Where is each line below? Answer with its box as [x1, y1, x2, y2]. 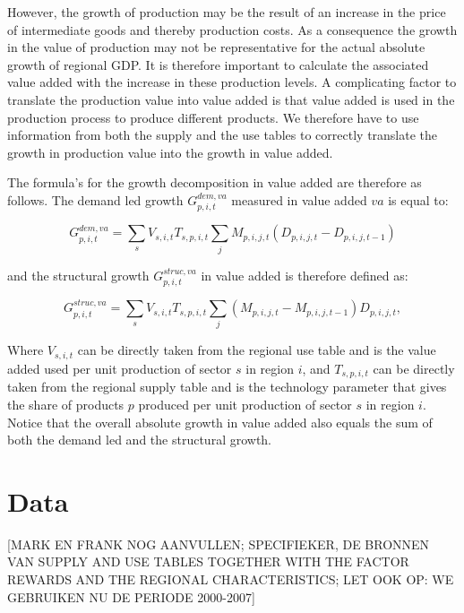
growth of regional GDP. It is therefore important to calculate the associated [7, 55, 429, 73]
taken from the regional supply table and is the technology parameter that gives [7, 377, 447, 396]
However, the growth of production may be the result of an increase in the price [7, 3, 446, 21]
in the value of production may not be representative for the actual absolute [7, 38, 425, 56]
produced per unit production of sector [138, 394, 352, 413]
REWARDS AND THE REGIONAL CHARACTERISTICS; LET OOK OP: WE [7, 570, 454, 589]
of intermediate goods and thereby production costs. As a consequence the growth [7, 20, 458, 39]
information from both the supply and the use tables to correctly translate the [7, 125, 438, 144]
